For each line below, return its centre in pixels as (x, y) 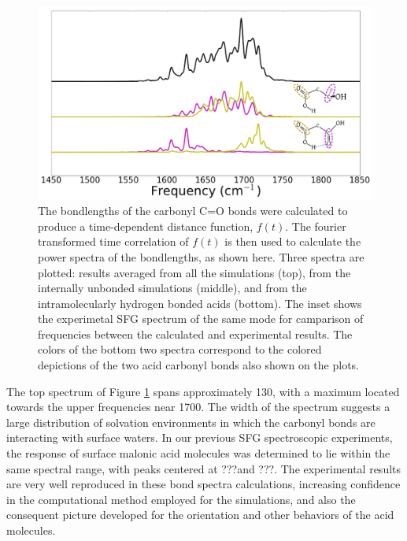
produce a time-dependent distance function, (146, 226)
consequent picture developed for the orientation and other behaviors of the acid (200, 515)
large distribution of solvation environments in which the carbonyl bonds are (191, 422)
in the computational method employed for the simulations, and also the (181, 499)
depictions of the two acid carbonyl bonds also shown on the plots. (198, 365)
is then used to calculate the (293, 241)
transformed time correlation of (113, 241)
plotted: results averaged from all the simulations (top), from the (194, 272)
